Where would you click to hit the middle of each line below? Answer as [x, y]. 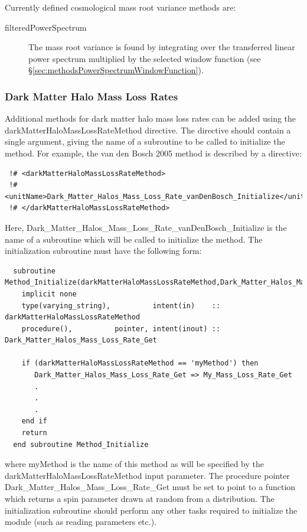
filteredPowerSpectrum [46, 27]
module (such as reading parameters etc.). [81, 522]
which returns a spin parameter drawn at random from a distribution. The [140, 498]
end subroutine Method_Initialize [81, 444]
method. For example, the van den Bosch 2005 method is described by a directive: [153, 153]
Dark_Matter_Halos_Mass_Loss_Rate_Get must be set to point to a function [150, 487]
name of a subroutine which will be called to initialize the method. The [134, 239]
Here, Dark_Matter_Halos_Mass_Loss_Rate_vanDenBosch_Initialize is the [146, 227]
